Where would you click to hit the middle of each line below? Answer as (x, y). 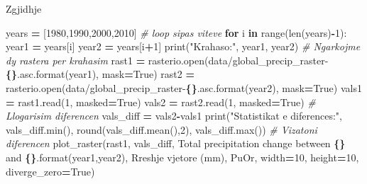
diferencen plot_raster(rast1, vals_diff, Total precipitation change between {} (176, 143)
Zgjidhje (24, 8)
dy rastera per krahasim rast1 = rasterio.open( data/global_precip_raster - (167, 60)
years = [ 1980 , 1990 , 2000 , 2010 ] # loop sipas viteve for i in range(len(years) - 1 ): (176, 32)
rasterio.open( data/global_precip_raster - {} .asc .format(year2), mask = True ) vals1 (184, 87)
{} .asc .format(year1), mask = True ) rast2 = (100, 74)
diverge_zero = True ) (50, 171)
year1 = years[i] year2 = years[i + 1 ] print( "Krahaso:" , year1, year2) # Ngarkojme (183, 46)
